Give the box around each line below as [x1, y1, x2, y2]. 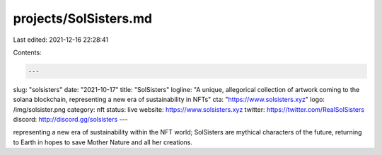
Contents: [13, 48, 42, 57]
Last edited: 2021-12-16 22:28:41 [13, 35, 109, 44]
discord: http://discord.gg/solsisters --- [13, 115, 128, 124]
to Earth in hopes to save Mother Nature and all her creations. [13, 138, 192, 147]
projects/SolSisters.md [13, 11, 152, 26]
